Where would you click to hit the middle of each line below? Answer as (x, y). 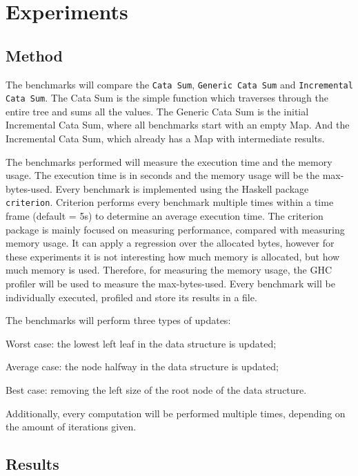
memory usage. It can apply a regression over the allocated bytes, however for (170, 243)
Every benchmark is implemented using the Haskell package (182, 188)
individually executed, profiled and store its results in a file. (131, 297)
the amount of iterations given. (71, 427)
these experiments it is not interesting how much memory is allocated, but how (173, 256)
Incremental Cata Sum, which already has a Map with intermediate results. (165, 139)
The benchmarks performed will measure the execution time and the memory (169, 161)
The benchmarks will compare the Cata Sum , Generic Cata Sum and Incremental (179, 84)
